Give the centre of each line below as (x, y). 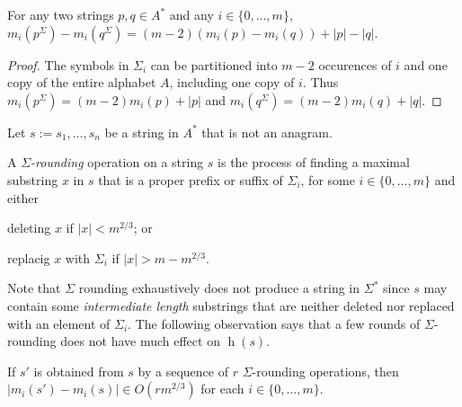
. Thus (320, 82)
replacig (29, 257)
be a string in (142, 132)
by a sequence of (183, 371)
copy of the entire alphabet (82, 82)
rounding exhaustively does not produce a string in (219, 288)
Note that (34, 288)
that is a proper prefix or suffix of (191, 179)
